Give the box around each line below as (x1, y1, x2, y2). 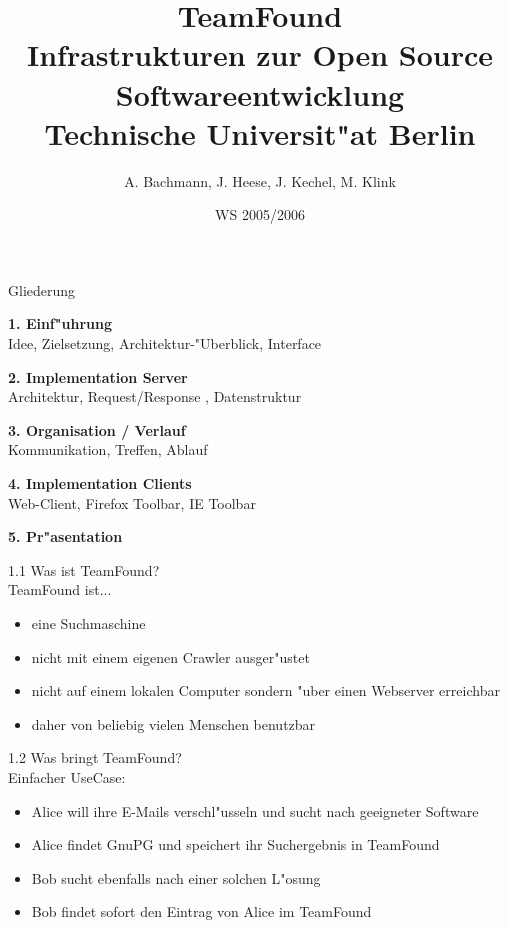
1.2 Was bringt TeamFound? (8, 747, 182, 768)
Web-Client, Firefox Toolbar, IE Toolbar (8, 492, 256, 513)
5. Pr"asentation (8, 526, 123, 547)
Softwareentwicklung (115, 73, 405, 114)
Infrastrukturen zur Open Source (26, 34, 494, 75)
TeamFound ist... (8, 579, 112, 600)
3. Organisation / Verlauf (8, 419, 186, 440)
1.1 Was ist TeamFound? (8, 559, 160, 580)
